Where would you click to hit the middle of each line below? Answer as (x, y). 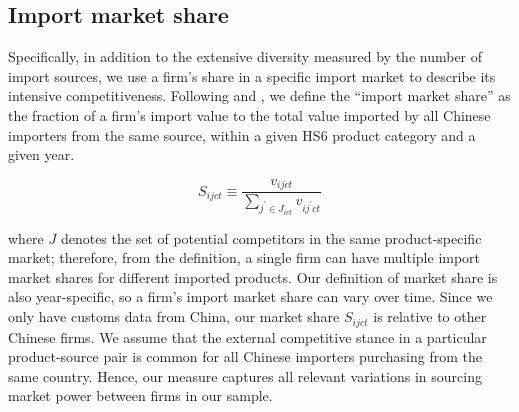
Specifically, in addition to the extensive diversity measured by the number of (245, 56)
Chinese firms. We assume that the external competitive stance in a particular (247, 336)
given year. (41, 154)
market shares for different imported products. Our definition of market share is (253, 276)
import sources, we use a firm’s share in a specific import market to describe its (252, 75)
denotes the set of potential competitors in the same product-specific (271, 237)
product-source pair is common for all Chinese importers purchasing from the (245, 356)
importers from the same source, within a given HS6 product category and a (242, 134)
